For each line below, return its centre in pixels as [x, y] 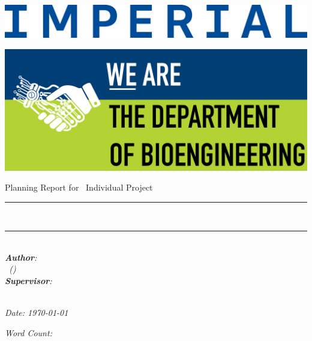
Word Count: [28, 332]
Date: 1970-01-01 [37, 313]
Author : [21, 257]
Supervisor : [28, 281]
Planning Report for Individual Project [79, 187]
